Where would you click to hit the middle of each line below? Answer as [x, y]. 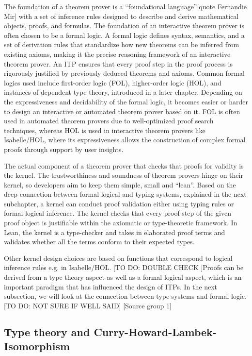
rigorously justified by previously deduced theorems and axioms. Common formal [124, 73]
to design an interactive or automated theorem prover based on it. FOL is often [122, 111]
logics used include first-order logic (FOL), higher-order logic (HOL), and [113, 82]
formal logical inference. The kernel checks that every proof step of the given [118, 213]
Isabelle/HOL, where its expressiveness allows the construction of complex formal [125, 140]
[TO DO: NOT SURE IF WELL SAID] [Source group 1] [88, 305]
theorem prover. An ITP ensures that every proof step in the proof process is [118, 63]
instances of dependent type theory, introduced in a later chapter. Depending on [123, 92]
